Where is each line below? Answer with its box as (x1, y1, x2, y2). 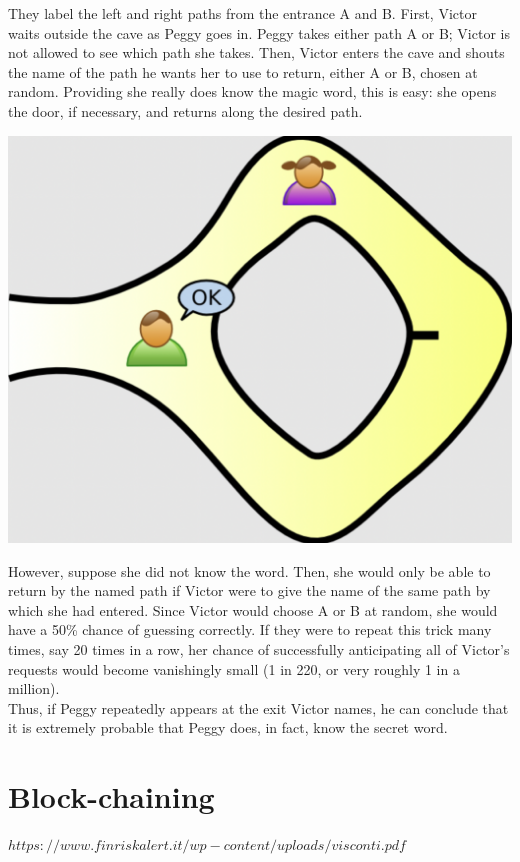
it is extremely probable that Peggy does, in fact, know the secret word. (8, 717, 448, 738)
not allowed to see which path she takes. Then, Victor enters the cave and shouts (8, 42, 505, 63)
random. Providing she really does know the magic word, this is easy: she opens (8, 81, 497, 102)
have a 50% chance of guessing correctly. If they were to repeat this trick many (8, 619, 492, 640)
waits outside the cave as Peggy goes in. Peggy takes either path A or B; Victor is (8, 22, 510, 43)
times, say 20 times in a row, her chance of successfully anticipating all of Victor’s (8, 639, 510, 660)
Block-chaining (8, 776, 215, 817)
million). (8, 678, 60, 699)
